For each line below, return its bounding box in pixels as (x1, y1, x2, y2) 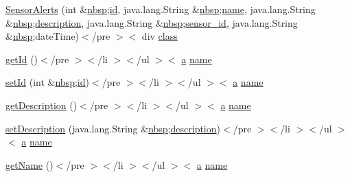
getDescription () (5, 97, 78, 112)
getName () (5, 157, 54, 172)
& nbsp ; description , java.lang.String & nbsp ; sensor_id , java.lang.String (5, 15, 298, 29)
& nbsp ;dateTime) (5, 29, 80, 43)
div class (141, 29, 178, 43)
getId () (5, 51, 38, 66)
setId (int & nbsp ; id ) (5, 75, 89, 89)
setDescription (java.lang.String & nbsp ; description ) (5, 121, 220, 135)
